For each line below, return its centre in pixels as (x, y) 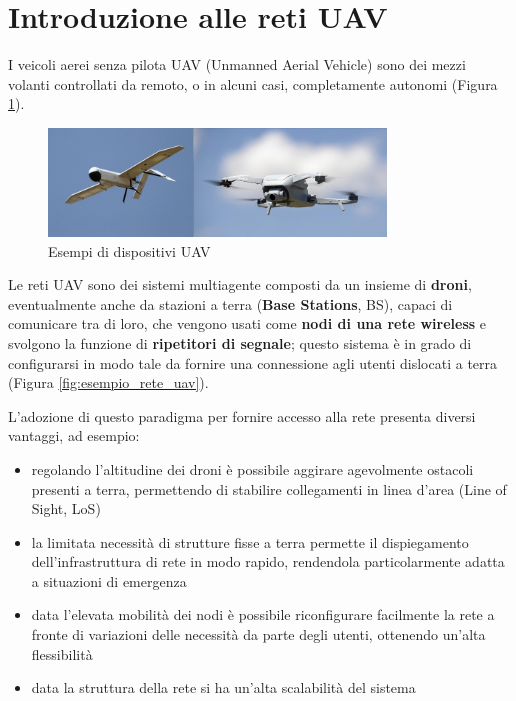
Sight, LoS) (66, 508)
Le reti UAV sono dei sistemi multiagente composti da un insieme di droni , (240, 284)
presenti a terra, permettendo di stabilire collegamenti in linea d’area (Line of (269, 488)
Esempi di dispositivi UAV (129, 250)
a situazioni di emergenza (109, 580)
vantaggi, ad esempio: (74, 435)
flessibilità (62, 653)
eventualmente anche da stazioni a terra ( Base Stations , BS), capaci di (230, 303)
